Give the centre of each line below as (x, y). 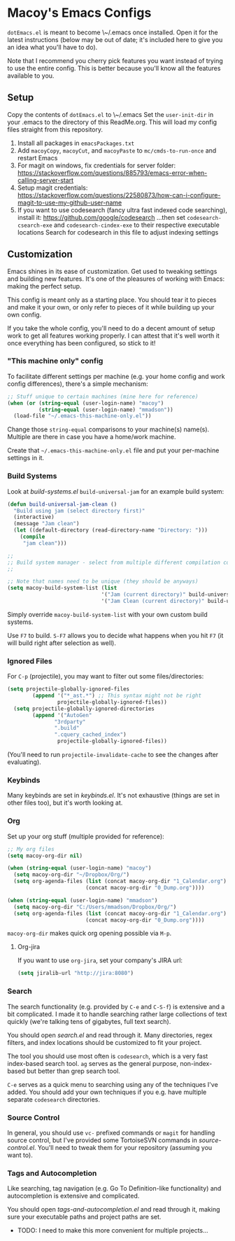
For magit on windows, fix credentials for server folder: (97, 165)
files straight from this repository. (55, 129)
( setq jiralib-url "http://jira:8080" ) (76, 973)
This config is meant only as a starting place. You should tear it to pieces (112, 300)
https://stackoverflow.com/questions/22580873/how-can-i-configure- (119, 195)
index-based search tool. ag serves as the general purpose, (93, 1063)
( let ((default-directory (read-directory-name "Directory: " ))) (111, 530)
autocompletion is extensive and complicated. (73, 1196)
